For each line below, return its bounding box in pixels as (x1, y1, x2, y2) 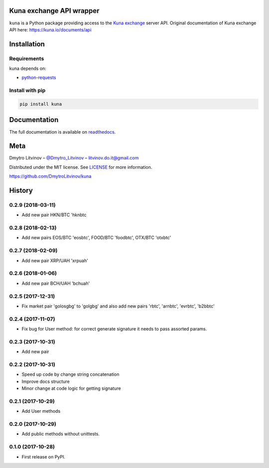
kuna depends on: (9, 65, 47, 72)
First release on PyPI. (21, 454, 66, 460)
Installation (9, 40, 45, 48)
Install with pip (9, 87, 46, 94)
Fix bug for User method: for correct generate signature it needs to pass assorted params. (21, 326, 207, 332)
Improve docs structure (21, 378, 70, 384)
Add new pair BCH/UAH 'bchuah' (21, 280, 90, 286)
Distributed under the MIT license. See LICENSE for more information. (9, 164, 152, 170)
